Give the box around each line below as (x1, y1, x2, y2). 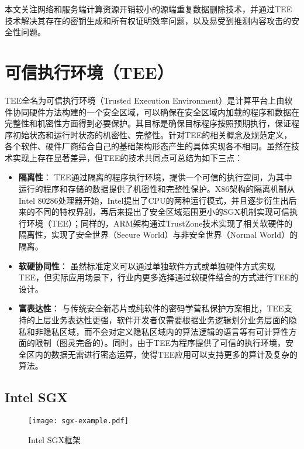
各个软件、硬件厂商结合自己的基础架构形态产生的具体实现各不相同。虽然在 (5, 140, 291, 152)
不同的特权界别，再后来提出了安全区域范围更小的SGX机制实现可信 (34, 205, 290, 218)
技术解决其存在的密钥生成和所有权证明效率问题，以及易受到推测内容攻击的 (5, 14, 291, 26)
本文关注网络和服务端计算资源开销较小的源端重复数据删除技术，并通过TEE (5, 3, 292, 15)
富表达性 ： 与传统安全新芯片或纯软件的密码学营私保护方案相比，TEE (18, 302, 284, 314)
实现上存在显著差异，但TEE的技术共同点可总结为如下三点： (12, 151, 243, 163)
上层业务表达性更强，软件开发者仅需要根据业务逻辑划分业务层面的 (34, 314, 289, 325)
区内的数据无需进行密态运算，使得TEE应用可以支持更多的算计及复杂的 (26, 348, 298, 360)
